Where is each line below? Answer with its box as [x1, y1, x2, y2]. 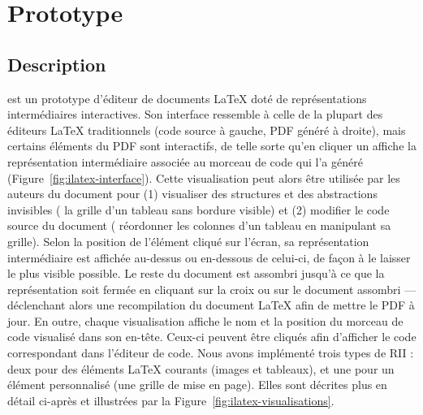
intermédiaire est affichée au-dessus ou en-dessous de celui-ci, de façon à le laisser [7, 249, 411, 266]
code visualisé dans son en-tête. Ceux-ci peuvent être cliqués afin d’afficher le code [7, 328, 417, 345]
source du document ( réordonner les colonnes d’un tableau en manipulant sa [7, 217, 391, 234]
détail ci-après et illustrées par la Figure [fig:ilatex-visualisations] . [7, 391, 335, 409]
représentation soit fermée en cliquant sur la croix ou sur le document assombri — [7, 280, 417, 297]
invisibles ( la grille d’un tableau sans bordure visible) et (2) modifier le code [7, 201, 390, 218]
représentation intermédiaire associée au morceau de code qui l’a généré [7, 153, 363, 170]
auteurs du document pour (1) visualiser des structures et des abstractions [7, 185, 378, 202]
